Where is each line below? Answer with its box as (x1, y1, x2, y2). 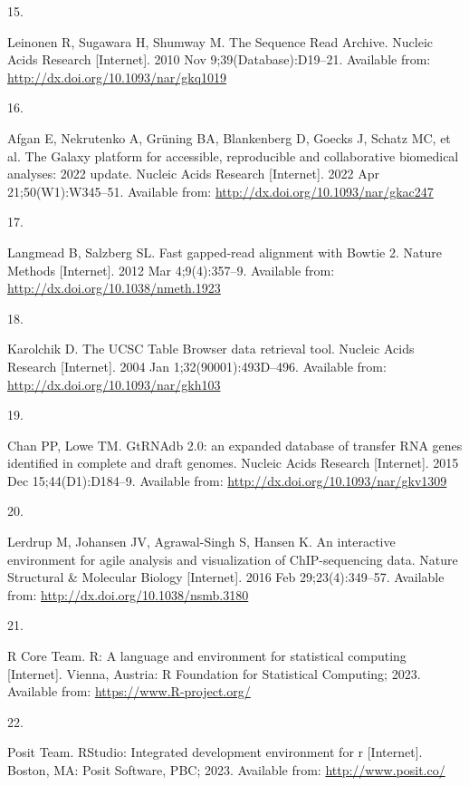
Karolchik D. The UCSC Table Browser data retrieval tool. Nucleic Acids (7, 339, 415, 358)
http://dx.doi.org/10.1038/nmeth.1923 (7, 278, 221, 297)
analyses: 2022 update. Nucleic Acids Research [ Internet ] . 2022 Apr (7, 164, 379, 183)
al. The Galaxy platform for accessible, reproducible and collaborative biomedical (7, 146, 459, 165)
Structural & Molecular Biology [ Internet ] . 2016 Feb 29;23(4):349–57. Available (7, 568, 445, 587)
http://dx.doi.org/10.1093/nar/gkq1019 (7, 67, 227, 86)
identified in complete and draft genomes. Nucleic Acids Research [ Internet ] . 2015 (7, 453, 459, 472)
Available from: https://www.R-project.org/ (7, 682, 251, 701)
